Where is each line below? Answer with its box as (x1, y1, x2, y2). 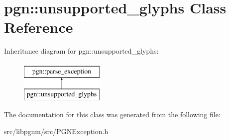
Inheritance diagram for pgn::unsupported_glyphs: (4, 46, 159, 56)
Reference (4, 17, 73, 37)
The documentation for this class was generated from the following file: (4, 109, 221, 120)
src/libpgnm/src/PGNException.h (4, 126, 109, 136)
